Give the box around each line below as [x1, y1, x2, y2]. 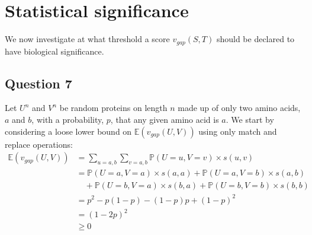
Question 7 [5, 74, 72, 92]
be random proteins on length [59, 101, 168, 114]
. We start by [226, 113, 274, 125]
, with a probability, [31, 113, 104, 125]
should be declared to [216, 33, 295, 45]
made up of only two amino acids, [178, 101, 301, 114]
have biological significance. [5, 45, 104, 57]
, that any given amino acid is [110, 113, 219, 125]
